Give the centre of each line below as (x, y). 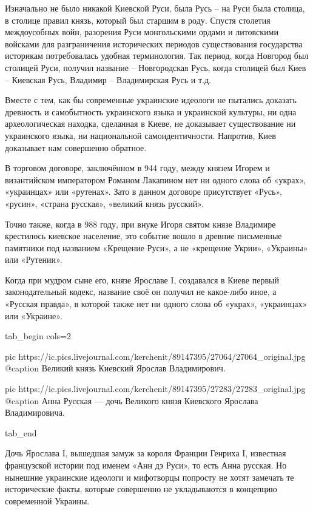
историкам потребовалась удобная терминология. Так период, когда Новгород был (157, 56)
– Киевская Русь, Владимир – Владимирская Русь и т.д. (108, 79)
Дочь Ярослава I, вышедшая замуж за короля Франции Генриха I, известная (146, 453)
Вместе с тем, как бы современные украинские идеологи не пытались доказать (151, 100)
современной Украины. (47, 500)
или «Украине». (34, 315)
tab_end (21, 432)
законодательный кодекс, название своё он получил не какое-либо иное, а (141, 292)
